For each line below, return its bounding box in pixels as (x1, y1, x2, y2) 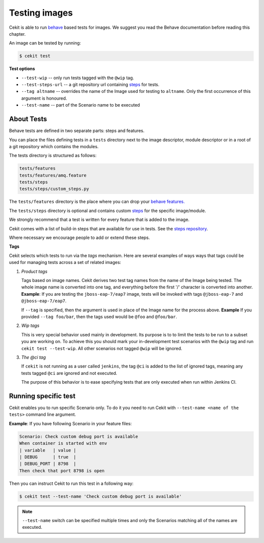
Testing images (9, 7, 73, 18)
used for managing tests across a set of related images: (9, 260, 122, 265)
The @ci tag (21, 354, 46, 360)
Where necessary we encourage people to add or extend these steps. (9, 235, 150, 240)
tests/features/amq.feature (19, 173, 87, 178)
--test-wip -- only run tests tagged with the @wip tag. (21, 75, 134, 81)
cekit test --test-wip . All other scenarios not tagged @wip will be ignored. (21, 345, 183, 351)
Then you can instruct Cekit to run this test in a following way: (9, 480, 134, 486)
